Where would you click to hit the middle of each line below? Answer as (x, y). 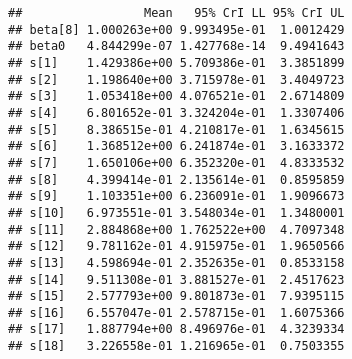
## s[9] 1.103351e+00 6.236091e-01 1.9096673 (176, 196)
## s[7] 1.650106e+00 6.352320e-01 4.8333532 (176, 162)
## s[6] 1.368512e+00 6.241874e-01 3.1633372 (176, 146)
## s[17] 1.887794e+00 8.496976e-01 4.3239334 (176, 329)
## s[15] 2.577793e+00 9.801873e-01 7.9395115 (176, 296)
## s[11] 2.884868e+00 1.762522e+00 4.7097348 (176, 229)
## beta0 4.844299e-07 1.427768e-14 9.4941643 (176, 46)
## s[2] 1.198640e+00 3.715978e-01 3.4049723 (176, 79)
